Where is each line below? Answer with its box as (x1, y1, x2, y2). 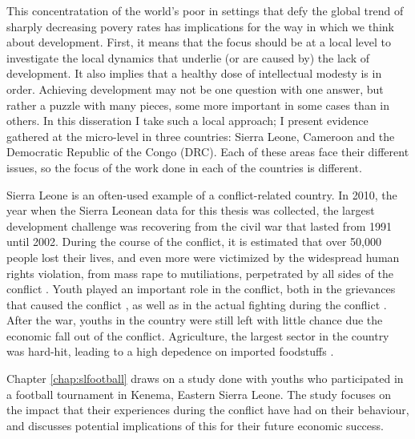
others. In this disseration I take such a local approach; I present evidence (6, 112, 369, 129)
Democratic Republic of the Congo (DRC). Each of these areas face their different (6, 143, 409, 160)
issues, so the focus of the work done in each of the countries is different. (6, 159, 362, 175)
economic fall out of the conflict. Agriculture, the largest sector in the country (6, 327, 389, 344)
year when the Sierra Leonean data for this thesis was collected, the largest (6, 202, 375, 219)
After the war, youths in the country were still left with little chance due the (6, 312, 383, 328)
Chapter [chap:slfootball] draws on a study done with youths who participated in (6, 370, 404, 387)
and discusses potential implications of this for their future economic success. (6, 417, 384, 433)
